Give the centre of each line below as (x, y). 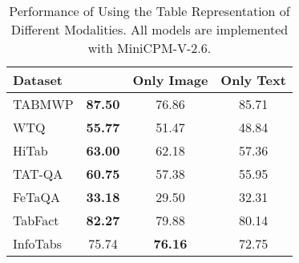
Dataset (38, 80)
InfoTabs (37, 243)
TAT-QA (38, 174)
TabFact (36, 220)
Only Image (170, 80)
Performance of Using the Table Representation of (149, 11)
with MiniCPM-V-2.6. (149, 48)
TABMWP (43, 104)
